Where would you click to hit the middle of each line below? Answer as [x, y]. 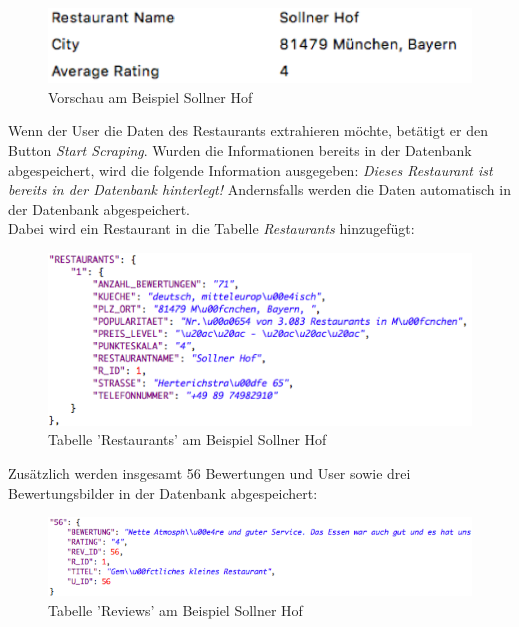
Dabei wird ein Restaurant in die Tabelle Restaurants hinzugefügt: [211, 228]
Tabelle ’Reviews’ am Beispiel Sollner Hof [175, 609]
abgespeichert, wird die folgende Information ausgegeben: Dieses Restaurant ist [250, 169]
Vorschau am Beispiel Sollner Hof [150, 96]
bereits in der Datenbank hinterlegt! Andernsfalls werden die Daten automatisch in [259, 189]
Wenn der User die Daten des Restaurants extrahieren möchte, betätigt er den [248, 130]
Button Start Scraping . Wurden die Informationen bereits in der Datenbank [240, 150]
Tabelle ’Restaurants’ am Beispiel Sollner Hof [187, 439]
